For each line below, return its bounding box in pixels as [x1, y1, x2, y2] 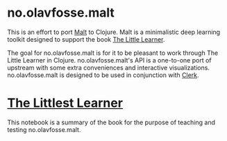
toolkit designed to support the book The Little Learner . [7, 35, 165, 43]
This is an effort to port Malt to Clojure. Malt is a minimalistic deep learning [7, 28, 221, 36]
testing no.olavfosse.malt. [7, 125, 81, 133]
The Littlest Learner [7, 95, 124, 111]
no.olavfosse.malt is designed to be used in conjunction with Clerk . [7, 71, 199, 79]
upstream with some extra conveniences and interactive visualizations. [7, 63, 210, 72]
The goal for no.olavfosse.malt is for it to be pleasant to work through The [7, 49, 219, 57]
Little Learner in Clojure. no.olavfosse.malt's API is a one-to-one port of [7, 56, 212, 64]
